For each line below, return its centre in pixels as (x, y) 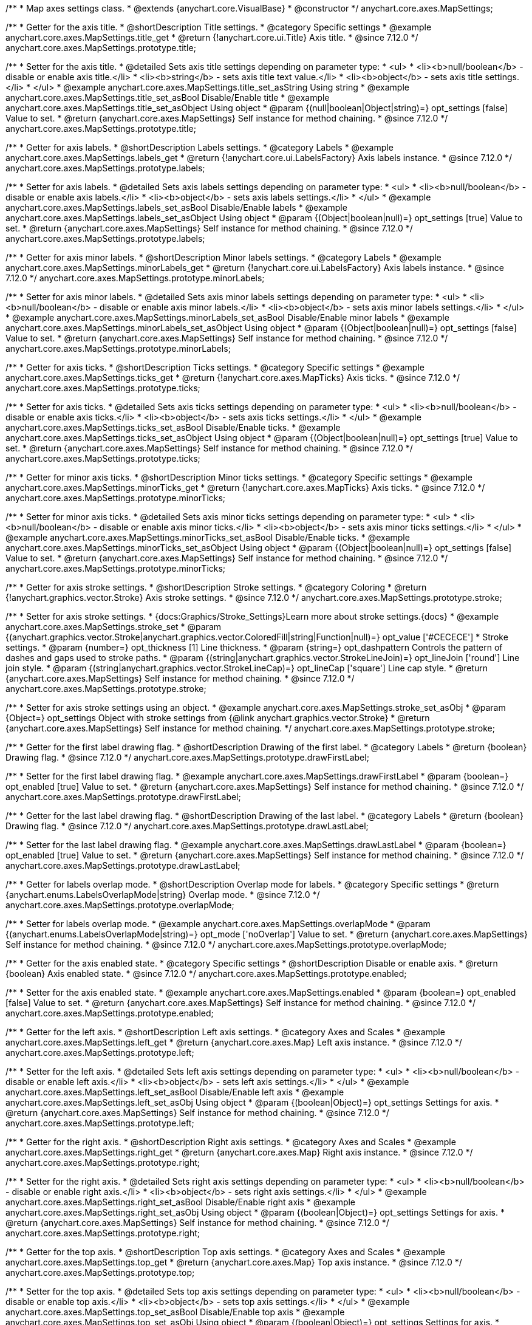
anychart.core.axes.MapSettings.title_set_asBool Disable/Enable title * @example (168, 98)
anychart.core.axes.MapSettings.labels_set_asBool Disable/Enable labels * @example (176, 207)
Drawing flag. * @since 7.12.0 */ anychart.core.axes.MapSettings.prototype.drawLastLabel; (187, 826)
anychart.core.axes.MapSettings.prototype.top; (100, 1272)
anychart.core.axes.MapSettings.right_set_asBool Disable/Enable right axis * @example (181, 1202)
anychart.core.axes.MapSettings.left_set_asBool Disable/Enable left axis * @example (175, 1092)
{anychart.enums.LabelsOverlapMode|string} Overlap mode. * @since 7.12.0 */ (163, 895)
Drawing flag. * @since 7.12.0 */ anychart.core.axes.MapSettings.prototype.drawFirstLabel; (187, 757)
